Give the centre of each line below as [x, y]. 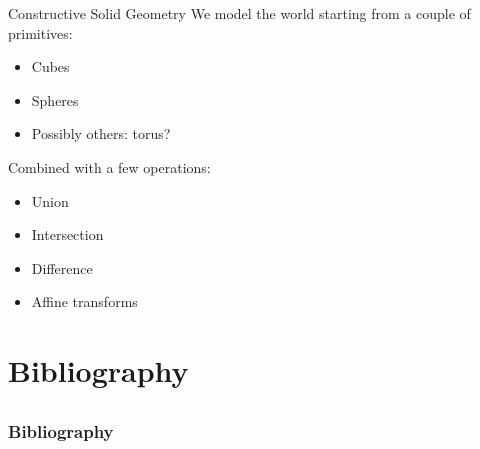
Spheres [55, 99]
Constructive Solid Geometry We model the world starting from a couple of [239, 13]
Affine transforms [84, 301]
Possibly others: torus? [101, 133]
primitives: [40, 32]
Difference [62, 267]
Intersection [67, 234]
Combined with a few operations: [109, 166]
